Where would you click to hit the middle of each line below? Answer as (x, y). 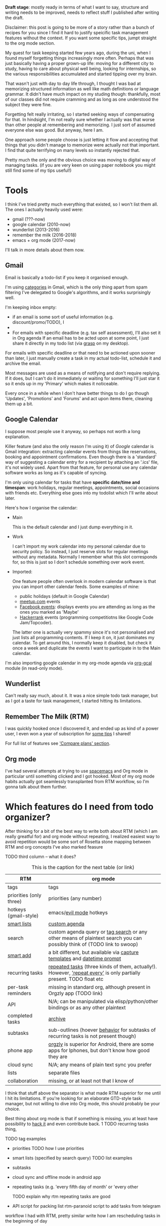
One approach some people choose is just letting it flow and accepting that (82, 140)
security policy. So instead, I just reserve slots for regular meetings (80, 551)
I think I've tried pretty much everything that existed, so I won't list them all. (82, 204)
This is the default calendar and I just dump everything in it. (73, 527)
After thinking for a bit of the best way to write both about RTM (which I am (82, 831)
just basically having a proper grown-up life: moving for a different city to (80, 63)
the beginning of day (26, 1221)
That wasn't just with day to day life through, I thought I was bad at (73, 83)
